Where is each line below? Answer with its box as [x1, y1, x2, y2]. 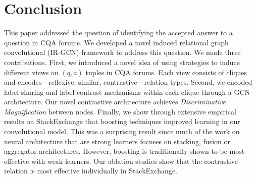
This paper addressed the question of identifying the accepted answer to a [4, 27, 233, 38]
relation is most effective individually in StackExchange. [4, 165, 178, 176]
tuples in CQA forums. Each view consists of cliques [85, 67, 247, 77]
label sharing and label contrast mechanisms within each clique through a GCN [4, 86, 250, 97]
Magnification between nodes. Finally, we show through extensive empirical [4, 106, 236, 116]
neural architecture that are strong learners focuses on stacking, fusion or [4, 136, 230, 146]
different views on [4, 67, 59, 77]
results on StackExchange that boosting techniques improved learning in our [4, 116, 240, 127]
